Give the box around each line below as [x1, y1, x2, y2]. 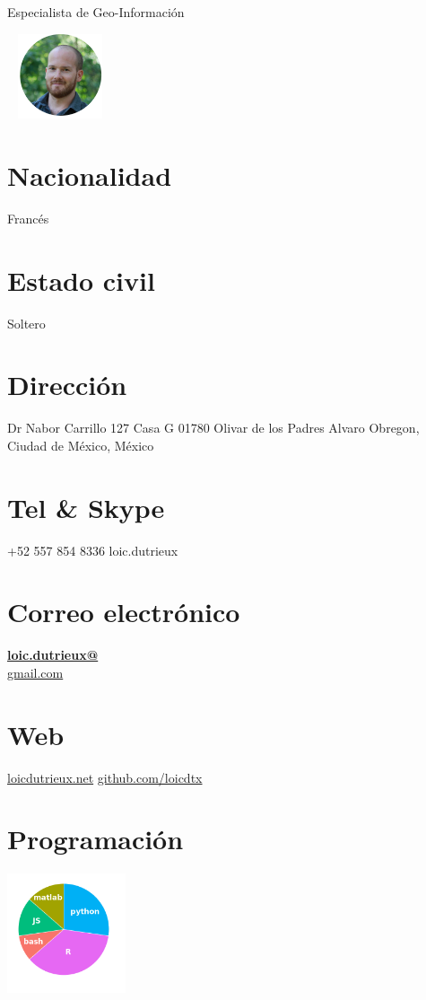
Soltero [7, 313, 46, 332]
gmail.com [7, 662, 64, 681]
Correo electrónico [7, 593, 240, 630]
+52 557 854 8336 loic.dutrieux [7, 540, 178, 559]
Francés [7, 208, 49, 227]
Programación [7, 820, 184, 857]
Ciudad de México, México [7, 435, 154, 454]
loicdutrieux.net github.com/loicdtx [7, 768, 203, 786]
